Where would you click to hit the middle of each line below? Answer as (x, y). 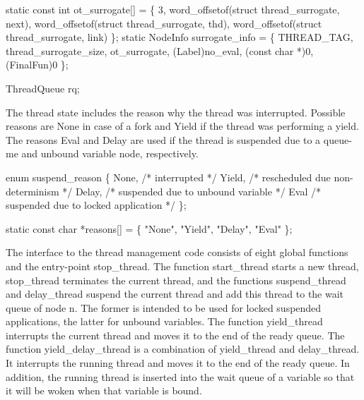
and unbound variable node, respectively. (110, 153)
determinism (33, 191)
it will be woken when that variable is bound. (104, 390)
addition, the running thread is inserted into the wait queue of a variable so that (180, 376)
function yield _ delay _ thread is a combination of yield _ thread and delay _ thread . (183, 349)
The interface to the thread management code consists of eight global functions (177, 252)
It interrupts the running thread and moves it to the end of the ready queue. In (178, 363)
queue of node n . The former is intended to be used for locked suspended (164, 307)
